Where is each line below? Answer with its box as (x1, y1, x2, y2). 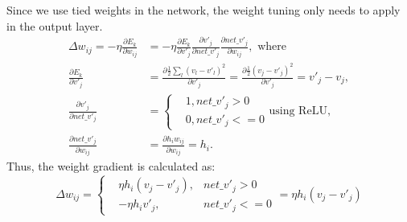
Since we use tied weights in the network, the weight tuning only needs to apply (6, 2, 401, 18)
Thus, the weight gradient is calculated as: (6, 158, 216, 175)
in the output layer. (6, 17, 103, 34)
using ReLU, (269, 105, 331, 117)
